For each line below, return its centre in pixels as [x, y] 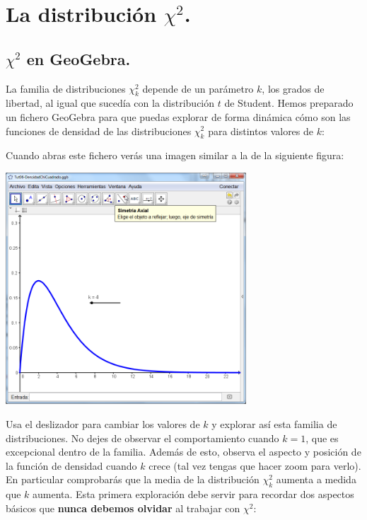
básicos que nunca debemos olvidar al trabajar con [123, 508]
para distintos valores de [261, 131]
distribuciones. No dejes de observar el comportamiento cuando [142, 438]
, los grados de [293, 88]
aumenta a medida [316, 479]
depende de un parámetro [198, 88]
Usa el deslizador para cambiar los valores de [103, 423]
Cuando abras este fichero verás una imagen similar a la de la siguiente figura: [175, 155]
